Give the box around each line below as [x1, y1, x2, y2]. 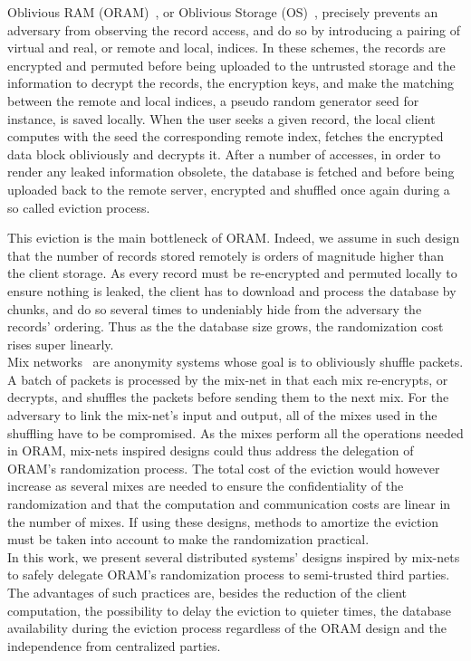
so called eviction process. [7, 197, 150, 216]
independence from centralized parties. [7, 636, 221, 655]
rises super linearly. [7, 334, 114, 353]
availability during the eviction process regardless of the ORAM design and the [7, 618, 447, 637]
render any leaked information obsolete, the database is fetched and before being [7, 162, 455, 181]
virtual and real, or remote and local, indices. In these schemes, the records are [7, 38, 446, 57]
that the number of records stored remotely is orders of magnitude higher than [7, 245, 445, 264]
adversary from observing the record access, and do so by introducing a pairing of [7, 20, 461, 39]
